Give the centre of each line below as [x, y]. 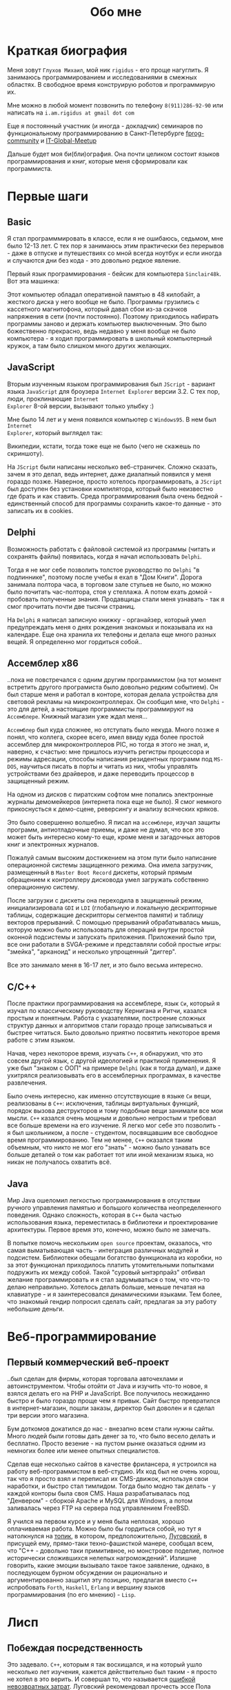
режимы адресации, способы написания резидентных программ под [110, 759]
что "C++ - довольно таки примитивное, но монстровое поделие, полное [116, 1551]
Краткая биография [67, 51]
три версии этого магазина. [48, 1415]
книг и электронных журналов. [53, 845]
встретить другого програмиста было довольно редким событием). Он [113, 687]
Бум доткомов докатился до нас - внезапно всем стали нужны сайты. [111, 1429]
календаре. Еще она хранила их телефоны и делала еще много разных [112, 634]
